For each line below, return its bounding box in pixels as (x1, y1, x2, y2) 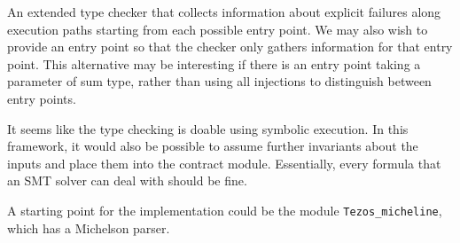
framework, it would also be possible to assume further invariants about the (7, 137, 418, 155)
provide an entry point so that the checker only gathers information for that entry (7, 37, 453, 56)
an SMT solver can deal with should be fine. (7, 171, 247, 190)
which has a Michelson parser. (7, 218, 170, 237)
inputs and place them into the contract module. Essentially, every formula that (7, 153, 441, 172)
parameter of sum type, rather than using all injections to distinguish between (7, 72, 432, 90)
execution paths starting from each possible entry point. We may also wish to (7, 20, 428, 38)
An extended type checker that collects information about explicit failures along (7, 3, 441, 20)
